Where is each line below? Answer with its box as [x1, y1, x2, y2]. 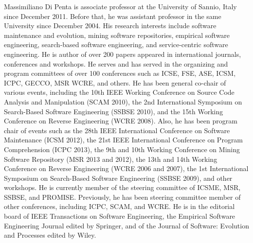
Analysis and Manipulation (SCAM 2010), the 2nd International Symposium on [4, 96, 242, 106]
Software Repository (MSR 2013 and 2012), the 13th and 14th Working [4, 154, 217, 164]
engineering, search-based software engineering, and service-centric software [4, 39, 228, 50]
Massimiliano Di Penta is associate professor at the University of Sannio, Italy [4, 1, 237, 11]
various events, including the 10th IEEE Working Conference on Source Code [4, 87, 235, 97]
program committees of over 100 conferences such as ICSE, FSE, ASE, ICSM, [4, 68, 236, 78]
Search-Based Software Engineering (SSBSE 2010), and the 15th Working [4, 106, 223, 116]
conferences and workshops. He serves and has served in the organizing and [4, 58, 228, 69]
